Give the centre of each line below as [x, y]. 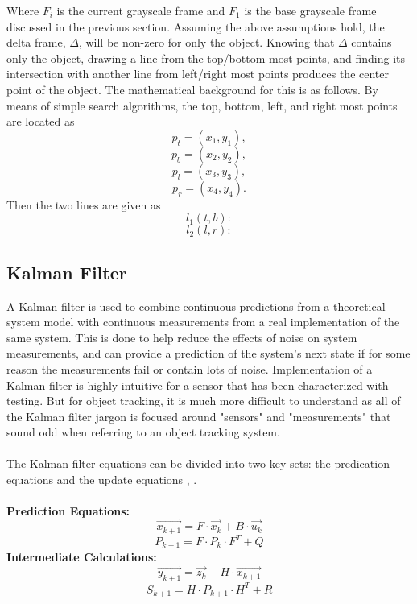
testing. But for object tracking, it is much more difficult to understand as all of [204, 401]
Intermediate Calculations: [82, 557]
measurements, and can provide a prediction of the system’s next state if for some [208, 353]
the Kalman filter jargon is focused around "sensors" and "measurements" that [199, 416]
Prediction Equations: [68, 511]
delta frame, [36, 42]
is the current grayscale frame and [141, 10]
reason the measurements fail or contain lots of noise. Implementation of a [190, 368]
